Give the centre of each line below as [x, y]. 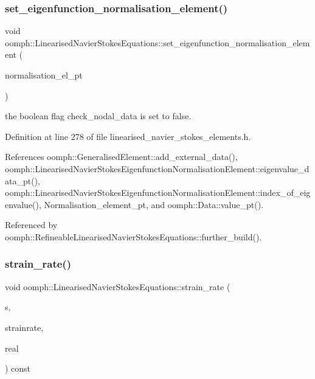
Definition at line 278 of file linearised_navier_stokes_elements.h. [128, 136]
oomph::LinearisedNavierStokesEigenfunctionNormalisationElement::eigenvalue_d [157, 168]
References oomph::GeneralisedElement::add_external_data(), [121, 157]
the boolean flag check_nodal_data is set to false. [98, 116]
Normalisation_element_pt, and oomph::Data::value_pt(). [154, 204]
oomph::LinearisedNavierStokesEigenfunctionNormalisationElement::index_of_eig [158, 193]
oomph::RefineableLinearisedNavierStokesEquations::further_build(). [133, 236]
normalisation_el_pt [44, 75]
